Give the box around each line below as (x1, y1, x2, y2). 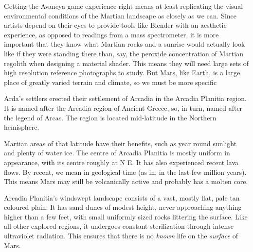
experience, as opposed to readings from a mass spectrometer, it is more (4, 29, 219, 39)
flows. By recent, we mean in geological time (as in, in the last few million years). (4, 167, 247, 177)
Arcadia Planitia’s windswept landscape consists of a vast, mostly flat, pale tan (4, 192, 240, 202)
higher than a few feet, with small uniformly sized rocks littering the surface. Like (4, 211, 248, 221)
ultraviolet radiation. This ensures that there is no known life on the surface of (4, 231, 238, 241)
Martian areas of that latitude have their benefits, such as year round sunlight (4, 138, 237, 148)
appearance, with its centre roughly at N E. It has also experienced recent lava (4, 157, 239, 167)
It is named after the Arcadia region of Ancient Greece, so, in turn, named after (4, 102, 243, 113)
